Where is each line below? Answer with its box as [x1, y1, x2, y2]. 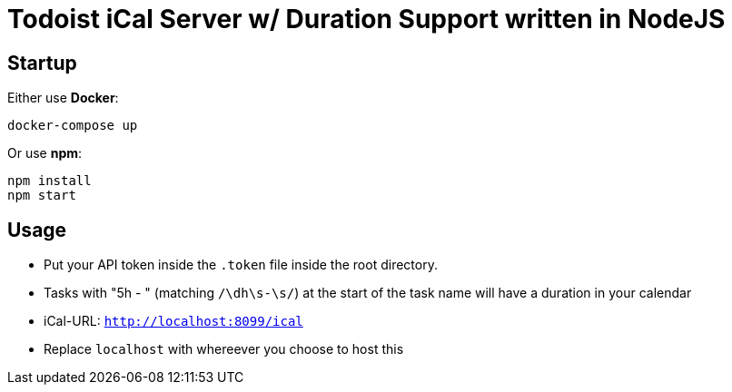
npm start [7, 188, 76, 203]
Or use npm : [7, 145, 83, 162]
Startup [7, 51, 77, 74]
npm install [7, 173, 92, 189]
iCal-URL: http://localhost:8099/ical [44, 313, 303, 329]
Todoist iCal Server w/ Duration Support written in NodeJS [7, 4, 726, 34]
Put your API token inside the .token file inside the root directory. [44, 257, 438, 273]
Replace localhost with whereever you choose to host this [44, 341, 404, 358]
